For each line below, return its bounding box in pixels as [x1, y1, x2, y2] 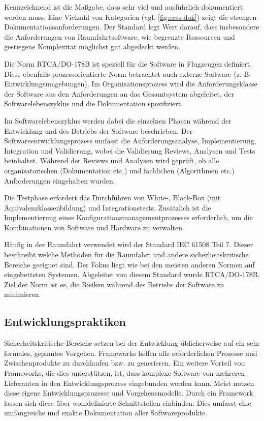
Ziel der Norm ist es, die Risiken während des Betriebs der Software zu [4, 279, 224, 289]
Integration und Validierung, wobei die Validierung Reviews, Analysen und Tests [4, 145, 255, 156]
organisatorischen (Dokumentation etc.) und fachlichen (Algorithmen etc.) [4, 165, 235, 175]
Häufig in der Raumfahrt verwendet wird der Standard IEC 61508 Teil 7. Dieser [4, 239, 253, 250]
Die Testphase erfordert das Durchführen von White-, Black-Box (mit [4, 192, 221, 203]
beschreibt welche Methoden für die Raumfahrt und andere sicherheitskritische [4, 249, 249, 260]
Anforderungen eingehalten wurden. [4, 175, 115, 186]
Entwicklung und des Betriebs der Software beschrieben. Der [4, 125, 193, 136]
